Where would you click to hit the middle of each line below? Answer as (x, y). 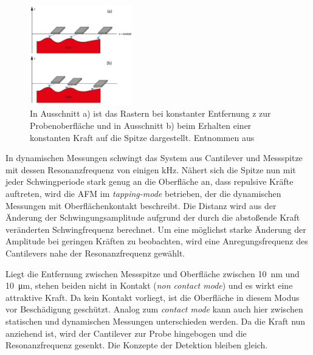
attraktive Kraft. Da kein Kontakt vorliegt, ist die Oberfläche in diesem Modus (153, 297)
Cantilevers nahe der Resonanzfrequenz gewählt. (95, 253)
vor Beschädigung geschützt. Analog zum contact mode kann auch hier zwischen (154, 309)
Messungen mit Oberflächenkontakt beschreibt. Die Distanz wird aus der (141, 205)
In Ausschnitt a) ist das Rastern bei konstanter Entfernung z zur (150, 113)
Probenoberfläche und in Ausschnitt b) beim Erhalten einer (141, 126)
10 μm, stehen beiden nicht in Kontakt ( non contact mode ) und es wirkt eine (149, 285)
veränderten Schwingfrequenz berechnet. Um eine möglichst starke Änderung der (156, 229)
